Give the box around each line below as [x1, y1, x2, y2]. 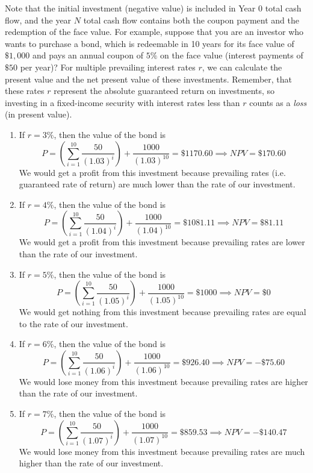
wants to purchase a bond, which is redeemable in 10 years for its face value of [5, 37, 294, 49]
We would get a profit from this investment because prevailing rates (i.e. [19, 166, 286, 178]
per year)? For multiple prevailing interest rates [20, 60, 196, 73]
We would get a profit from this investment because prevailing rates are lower [19, 236, 305, 248]
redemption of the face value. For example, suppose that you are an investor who [5, 25, 304, 38]
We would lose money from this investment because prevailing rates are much [19, 445, 305, 457]
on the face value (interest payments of [160, 49, 303, 61]
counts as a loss [249, 96, 307, 108]
